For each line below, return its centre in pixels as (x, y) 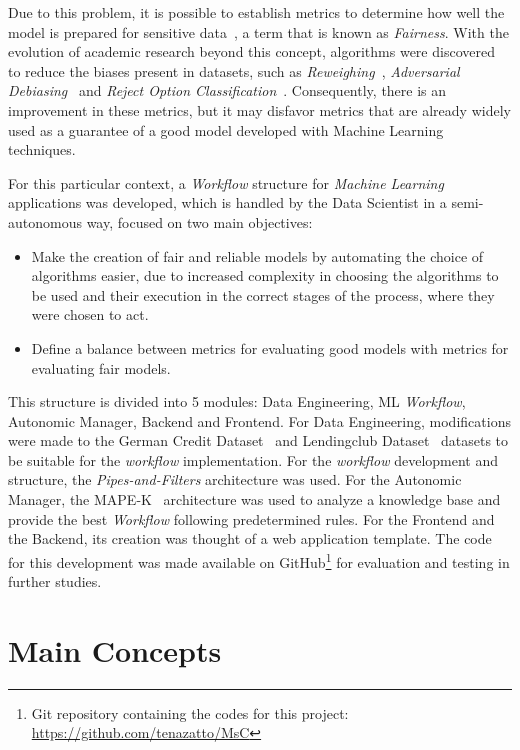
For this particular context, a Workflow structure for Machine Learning (226, 182)
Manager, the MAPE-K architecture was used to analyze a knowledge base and (254, 499)
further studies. (55, 581)
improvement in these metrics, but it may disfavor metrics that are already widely (259, 109)
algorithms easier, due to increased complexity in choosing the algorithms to (265, 275)
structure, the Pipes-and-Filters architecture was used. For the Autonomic (235, 479)
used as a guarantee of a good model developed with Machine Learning (226, 129)
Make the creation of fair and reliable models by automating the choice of (257, 255)
